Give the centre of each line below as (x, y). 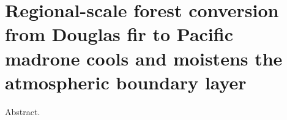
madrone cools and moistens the (144, 58)
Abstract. (23, 111)
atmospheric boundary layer (126, 82)
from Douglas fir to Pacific (119, 34)
